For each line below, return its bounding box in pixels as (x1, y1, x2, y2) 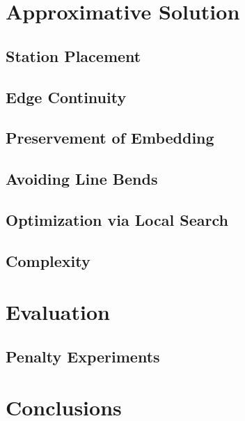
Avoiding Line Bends (6, 168, 158, 190)
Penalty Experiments (6, 345, 160, 367)
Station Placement (6, 45, 141, 66)
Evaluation (6, 298, 110, 326)
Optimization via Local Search (6, 208, 228, 230)
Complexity (6, 250, 90, 271)
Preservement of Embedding (6, 127, 214, 148)
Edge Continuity (6, 86, 127, 107)
